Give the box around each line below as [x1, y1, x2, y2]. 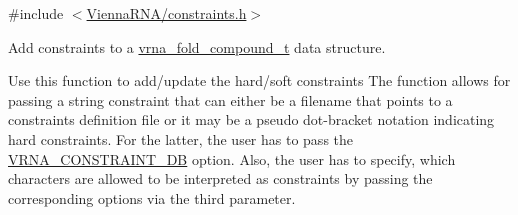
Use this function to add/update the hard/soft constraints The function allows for [8, 70, 511, 91]
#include [8, 3, 64, 23]
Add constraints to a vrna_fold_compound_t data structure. [8, 36, 386, 57]
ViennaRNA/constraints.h [86, 3, 247, 23]
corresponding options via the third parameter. [8, 187, 296, 208]
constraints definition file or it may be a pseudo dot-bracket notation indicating [8, 109, 495, 130]
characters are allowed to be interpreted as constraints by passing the [8, 168, 433, 189]
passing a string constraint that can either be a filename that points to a [8, 89, 453, 110]
